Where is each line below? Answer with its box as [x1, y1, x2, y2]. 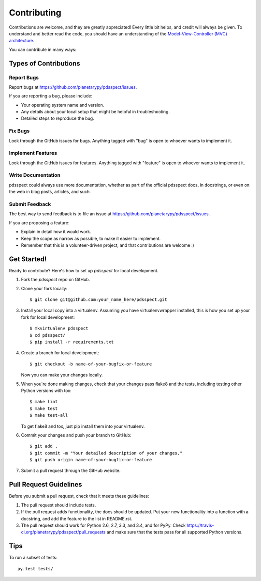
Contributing [9, 7, 61, 18]
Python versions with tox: [21, 388, 72, 393]
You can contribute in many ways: [9, 47, 77, 52]
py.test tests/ [17, 566, 54, 571]
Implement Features [9, 150, 58, 157]
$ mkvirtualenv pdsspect [29, 326, 88, 331]
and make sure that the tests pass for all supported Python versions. [106, 529, 243, 535]
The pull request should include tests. [21, 502, 96, 508]
